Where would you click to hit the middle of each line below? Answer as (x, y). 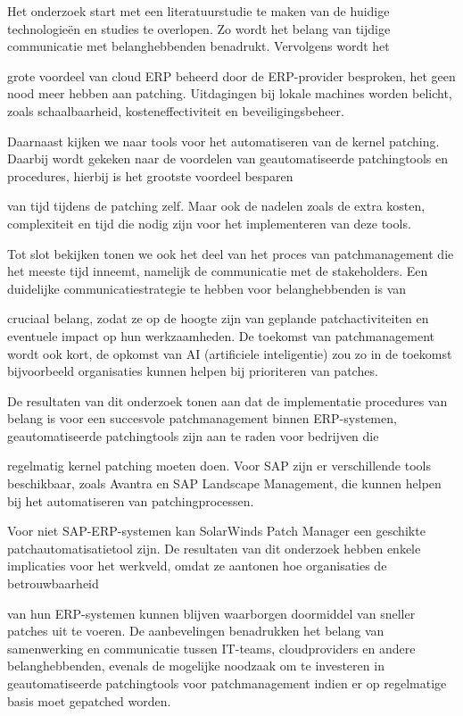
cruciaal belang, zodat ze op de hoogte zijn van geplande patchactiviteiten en (218, 318)
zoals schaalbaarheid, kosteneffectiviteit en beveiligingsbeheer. (176, 110)
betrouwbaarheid (53, 583)
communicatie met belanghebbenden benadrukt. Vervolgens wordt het (198, 46)
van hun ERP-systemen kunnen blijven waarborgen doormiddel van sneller (211, 613)
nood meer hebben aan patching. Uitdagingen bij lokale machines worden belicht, (230, 93)
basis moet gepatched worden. (89, 700)
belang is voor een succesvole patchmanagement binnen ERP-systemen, (202, 418)
